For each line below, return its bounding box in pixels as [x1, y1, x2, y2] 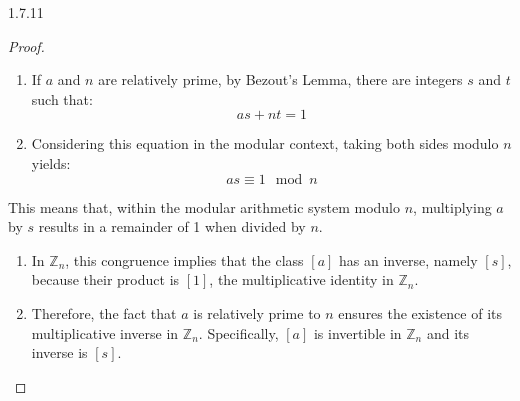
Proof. [8, 35, 45, 56]
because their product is [31, 269, 180, 290]
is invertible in [313, 322, 402, 343]
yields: [31, 152, 71, 173]
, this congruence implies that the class [65, 249, 304, 270]
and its [426, 322, 470, 343]
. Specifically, [198, 322, 279, 343]
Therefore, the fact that [31, 302, 177, 323]
